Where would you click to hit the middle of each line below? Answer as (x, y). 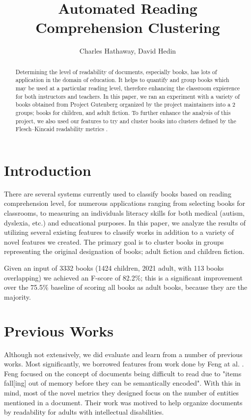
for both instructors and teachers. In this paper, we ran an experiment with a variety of (127, 96)
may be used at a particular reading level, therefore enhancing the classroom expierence (128, 88)
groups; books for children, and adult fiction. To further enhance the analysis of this (123, 112)
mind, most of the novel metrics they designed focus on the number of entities (121, 392)
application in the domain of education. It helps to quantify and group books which (122, 80)
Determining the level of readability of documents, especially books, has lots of (116, 71)
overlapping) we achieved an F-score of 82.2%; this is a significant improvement (123, 277)
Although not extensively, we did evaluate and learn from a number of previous (123, 354)
